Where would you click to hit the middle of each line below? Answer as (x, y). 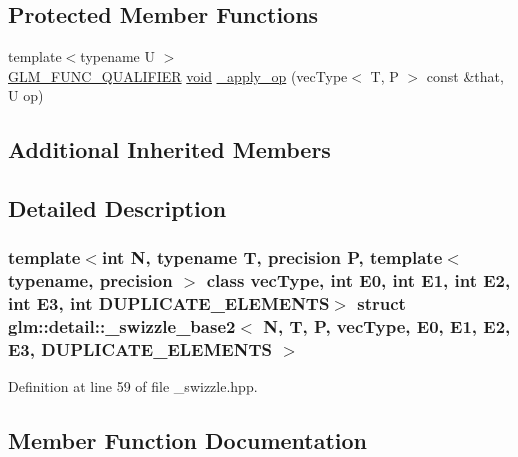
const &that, (465, 75)
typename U (117, 56)
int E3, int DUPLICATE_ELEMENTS (169, 303)
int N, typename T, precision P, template (272, 257)
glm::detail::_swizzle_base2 (122, 326)
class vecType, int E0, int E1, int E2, (358, 280)
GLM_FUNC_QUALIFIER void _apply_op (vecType (178, 75)
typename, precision (90, 280)
